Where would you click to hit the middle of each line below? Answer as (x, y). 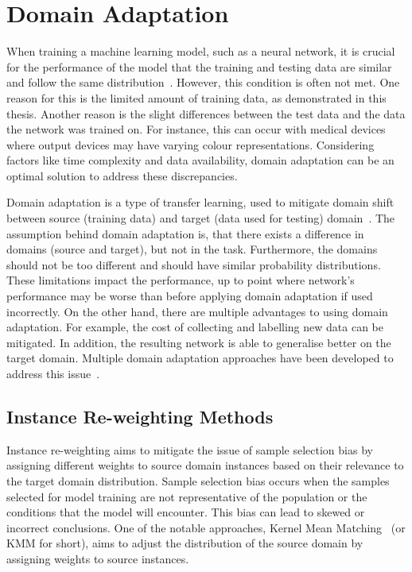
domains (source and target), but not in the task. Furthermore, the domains (192, 249)
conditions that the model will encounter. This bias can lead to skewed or (186, 512)
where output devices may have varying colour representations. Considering (190, 144)
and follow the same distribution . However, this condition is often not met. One (203, 82)
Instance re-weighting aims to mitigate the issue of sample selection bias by (190, 449)
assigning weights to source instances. (98, 558)
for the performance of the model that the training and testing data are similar (199, 66)
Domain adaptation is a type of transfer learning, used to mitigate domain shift (200, 202)
